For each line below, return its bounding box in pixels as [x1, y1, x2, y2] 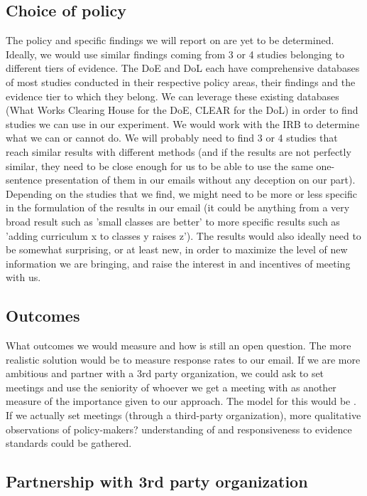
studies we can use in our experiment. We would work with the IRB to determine [6, 116, 360, 131]
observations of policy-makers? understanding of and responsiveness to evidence [6, 421, 352, 436]
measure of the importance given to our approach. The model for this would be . [6, 394, 356, 408]
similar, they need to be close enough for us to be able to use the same [6, 158, 313, 173]
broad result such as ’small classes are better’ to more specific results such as [6, 213, 340, 228]
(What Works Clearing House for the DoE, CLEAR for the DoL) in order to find [6, 102, 358, 117]
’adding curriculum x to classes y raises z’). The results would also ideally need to [6, 228, 361, 243]
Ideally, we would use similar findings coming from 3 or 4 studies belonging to [6, 46, 344, 61]
